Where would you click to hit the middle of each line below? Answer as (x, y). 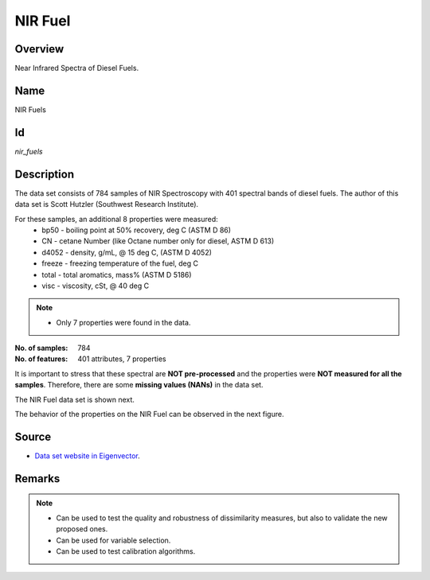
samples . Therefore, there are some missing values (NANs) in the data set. (139, 385)
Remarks (37, 479)
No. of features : (41, 359)
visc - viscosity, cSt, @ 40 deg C (96, 286)
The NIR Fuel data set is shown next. (75, 399)
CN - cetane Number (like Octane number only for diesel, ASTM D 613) (158, 241)
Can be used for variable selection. (113, 540)
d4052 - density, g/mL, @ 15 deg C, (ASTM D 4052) (127, 252)
